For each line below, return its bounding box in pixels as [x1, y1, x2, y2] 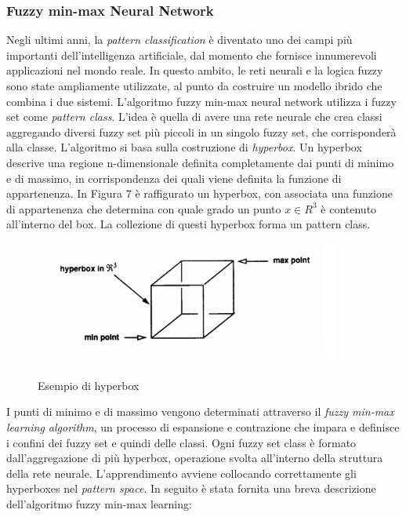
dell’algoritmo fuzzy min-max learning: [6, 496, 192, 512]
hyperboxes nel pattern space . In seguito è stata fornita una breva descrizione [6, 480, 376, 497]
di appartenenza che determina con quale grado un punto [6, 200, 281, 217]
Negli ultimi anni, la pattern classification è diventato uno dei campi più [6, 31, 353, 48]
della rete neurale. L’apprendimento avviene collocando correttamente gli [6, 464, 357, 481]
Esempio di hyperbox [38, 377, 140, 393]
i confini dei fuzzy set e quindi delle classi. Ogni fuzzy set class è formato [6, 434, 357, 450]
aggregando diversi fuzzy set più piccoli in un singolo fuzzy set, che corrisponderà [6, 123, 397, 140]
